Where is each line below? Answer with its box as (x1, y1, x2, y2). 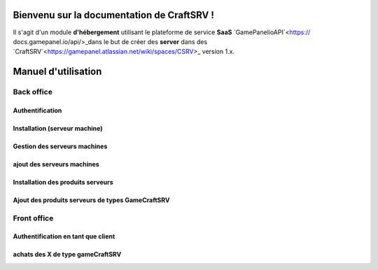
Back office (13, 87, 52, 97)
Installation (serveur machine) (13, 124, 103, 132)
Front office (13, 213, 54, 223)
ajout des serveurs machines (13, 159, 99, 168)
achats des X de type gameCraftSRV (13, 250, 122, 259)
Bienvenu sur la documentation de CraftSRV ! (13, 9, 215, 21)
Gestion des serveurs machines (13, 142, 108, 150)
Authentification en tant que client (13, 232, 115, 241)
